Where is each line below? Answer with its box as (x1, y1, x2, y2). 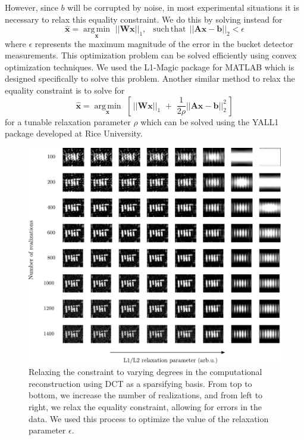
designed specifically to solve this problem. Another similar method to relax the (5, 72, 295, 85)
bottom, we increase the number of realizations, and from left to (29, 389, 263, 401)
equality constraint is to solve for (5, 84, 125, 96)
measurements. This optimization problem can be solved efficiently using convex (5, 49, 297, 61)
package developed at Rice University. (5, 127, 143, 140)
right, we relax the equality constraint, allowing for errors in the (29, 401, 262, 413)
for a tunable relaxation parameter (5, 115, 131, 128)
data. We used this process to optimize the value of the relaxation (29, 412, 269, 424)
